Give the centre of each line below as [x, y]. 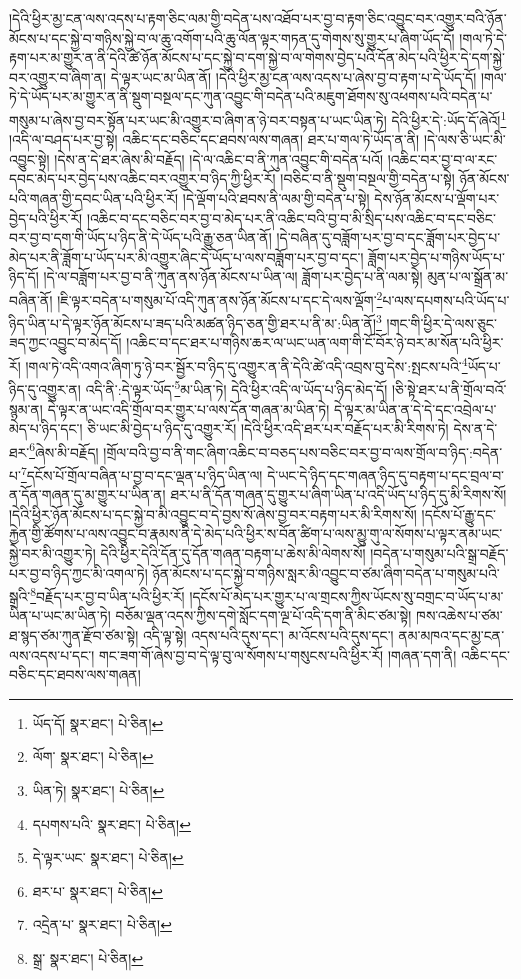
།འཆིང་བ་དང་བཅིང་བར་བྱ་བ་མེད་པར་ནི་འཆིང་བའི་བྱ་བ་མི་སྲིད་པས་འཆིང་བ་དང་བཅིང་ [291, 217]
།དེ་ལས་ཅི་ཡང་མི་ [464, 139]
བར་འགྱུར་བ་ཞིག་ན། [58, 76]
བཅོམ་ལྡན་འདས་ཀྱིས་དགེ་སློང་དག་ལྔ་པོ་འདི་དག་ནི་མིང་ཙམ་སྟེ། [263, 615]
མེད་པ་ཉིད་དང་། [46, 428]
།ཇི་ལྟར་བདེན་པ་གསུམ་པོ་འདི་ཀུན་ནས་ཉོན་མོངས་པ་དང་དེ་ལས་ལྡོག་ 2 [220, 298]
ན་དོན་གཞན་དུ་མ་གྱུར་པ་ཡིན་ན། [87, 494]
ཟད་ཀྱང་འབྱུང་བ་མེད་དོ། [65, 342]
